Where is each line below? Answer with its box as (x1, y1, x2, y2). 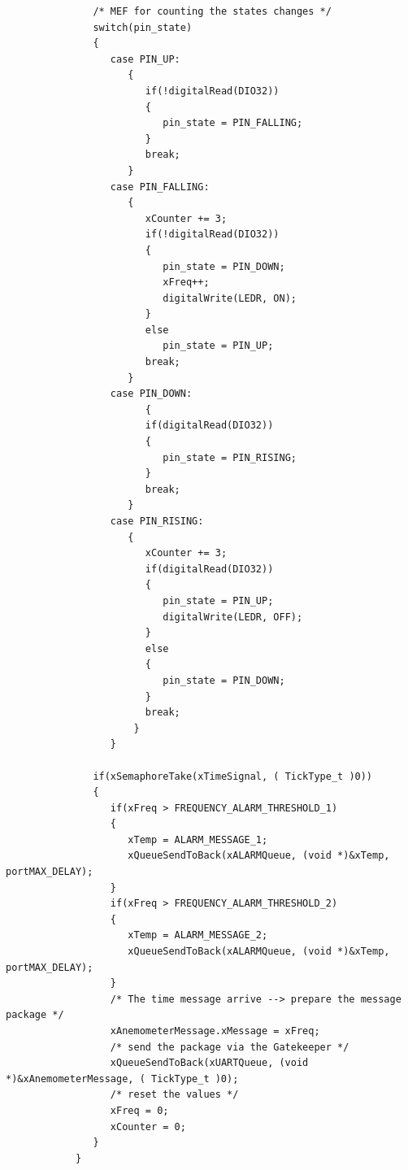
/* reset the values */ (110, 1089, 239, 1101)
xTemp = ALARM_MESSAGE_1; (128, 833, 268, 846)
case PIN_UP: (110, 53, 180, 65)
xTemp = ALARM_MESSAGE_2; (128, 929, 268, 942)
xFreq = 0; (110, 1104, 169, 1116)
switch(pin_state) (93, 21, 193, 33)
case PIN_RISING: (110, 515, 204, 527)
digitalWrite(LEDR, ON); (163, 292, 297, 304)
